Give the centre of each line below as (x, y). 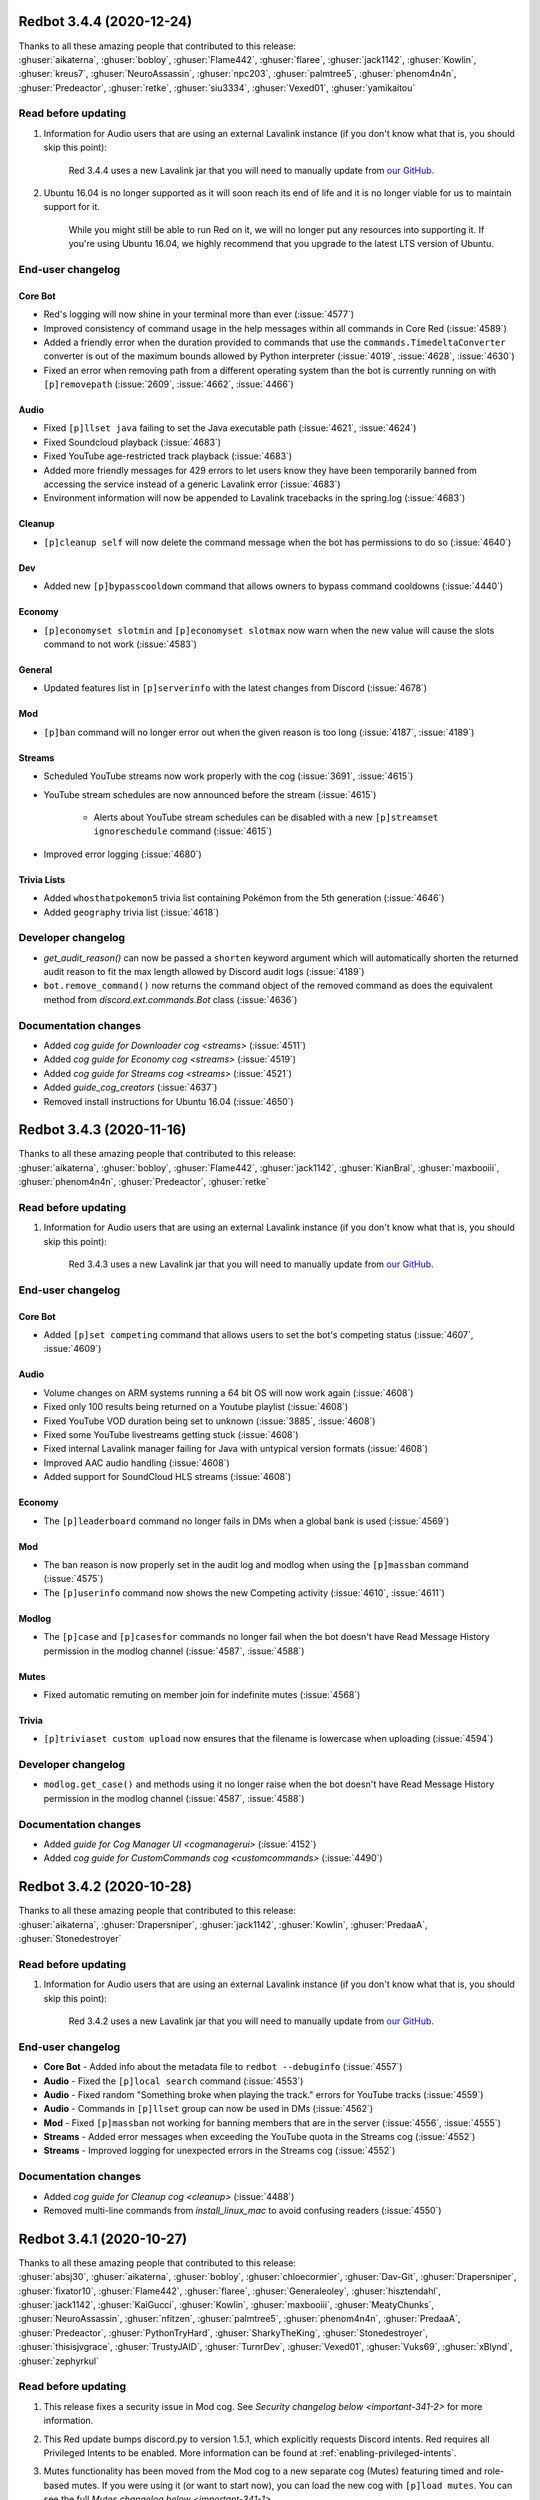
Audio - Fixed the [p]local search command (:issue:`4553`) (173, 2081)
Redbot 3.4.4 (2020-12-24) (105, 21)
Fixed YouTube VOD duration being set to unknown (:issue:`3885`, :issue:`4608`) (209, 1421)
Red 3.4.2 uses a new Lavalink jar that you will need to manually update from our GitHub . (251, 2021)
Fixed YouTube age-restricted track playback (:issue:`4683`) (168, 456)
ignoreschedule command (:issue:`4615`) (183, 831)
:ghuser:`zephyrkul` (59, 2361)
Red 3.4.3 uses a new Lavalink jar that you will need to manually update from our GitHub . (251, 1264)
